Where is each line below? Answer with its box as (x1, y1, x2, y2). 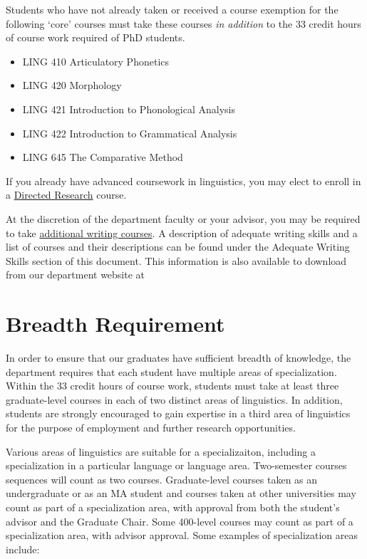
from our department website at (6, 267, 145, 282)
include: (6, 541, 40, 556)
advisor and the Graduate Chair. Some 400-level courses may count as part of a (6, 513, 353, 528)
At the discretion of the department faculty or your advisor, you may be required (6, 211, 361, 226)
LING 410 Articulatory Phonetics (22, 53, 170, 68)
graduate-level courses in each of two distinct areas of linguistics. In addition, (6, 392, 343, 407)
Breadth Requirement (6, 309, 225, 338)
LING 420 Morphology (22, 78, 122, 93)
